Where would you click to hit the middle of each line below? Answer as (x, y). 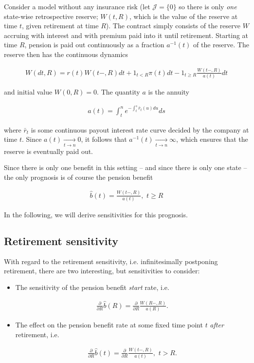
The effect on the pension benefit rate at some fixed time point (109, 325)
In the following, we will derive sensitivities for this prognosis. (96, 215)
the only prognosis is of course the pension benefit (79, 177)
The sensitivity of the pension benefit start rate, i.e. (92, 287)
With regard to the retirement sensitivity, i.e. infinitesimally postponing (111, 261)
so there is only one (208, 6)
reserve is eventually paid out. (49, 151)
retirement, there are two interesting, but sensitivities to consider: (102, 271)
